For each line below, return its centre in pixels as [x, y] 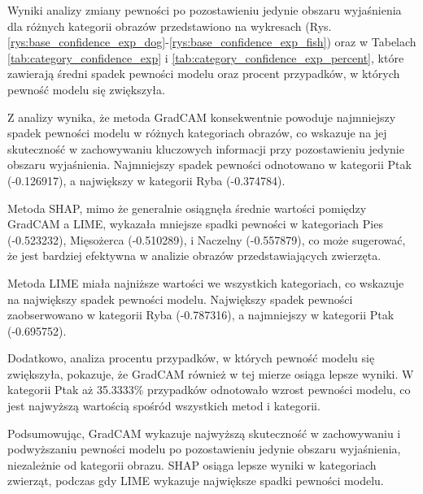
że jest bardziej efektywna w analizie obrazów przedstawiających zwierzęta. [194, 256]
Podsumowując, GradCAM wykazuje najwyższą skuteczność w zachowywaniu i [204, 433]
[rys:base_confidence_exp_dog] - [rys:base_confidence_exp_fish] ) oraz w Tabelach [212, 42]
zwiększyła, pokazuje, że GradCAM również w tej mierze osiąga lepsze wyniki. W [211, 373]
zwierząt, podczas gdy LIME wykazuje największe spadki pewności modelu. [196, 481]
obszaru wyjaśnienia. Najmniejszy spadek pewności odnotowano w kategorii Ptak [209, 165]
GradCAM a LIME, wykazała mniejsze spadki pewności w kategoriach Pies [195, 224]
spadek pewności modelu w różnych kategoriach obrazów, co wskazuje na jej [197, 133]
